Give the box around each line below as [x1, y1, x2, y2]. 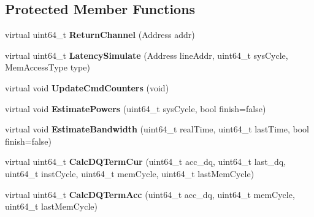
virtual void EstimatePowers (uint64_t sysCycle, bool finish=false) [5, 102, 266, 115]
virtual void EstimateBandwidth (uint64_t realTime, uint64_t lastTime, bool [5, 123, 309, 135]
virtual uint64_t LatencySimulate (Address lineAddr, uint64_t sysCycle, [5, 48, 288, 61]
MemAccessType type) [5, 61, 90, 74]
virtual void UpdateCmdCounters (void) [5, 81, 169, 94]
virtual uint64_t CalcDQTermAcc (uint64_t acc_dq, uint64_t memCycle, [5, 188, 295, 200]
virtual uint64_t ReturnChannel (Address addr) [5, 28, 195, 41]
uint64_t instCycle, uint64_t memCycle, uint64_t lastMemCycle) [5, 167, 255, 180]
